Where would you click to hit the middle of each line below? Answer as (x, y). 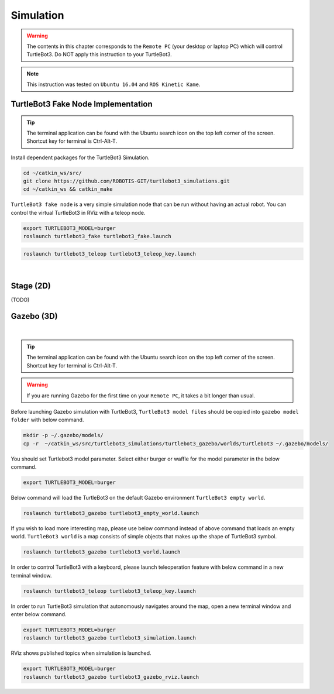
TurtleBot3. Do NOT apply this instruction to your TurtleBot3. (99, 54)
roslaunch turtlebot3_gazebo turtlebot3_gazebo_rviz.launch (111, 677)
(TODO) (20, 300)
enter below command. (39, 614)
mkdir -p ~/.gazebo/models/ (63, 435)
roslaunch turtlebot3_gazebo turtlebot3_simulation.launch (109, 638)
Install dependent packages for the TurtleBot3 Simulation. (80, 157)
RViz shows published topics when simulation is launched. (81, 653)
